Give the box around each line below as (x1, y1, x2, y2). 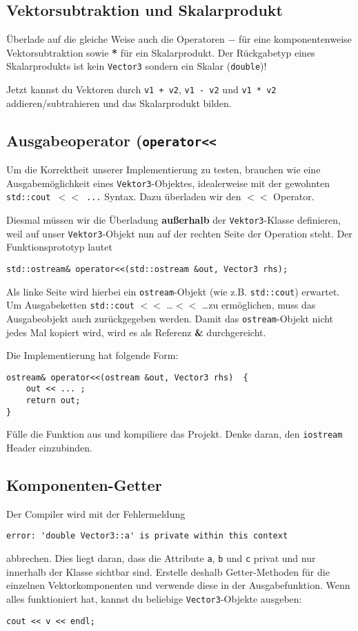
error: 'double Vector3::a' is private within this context (6, 531, 288, 541)
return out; (26, 396, 81, 406)
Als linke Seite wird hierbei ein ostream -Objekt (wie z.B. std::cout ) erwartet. (6, 284, 340, 298)
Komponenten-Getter (6, 474, 162, 495)
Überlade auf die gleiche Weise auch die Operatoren (6, 32, 225, 46)
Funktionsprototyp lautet (6, 240, 112, 254)
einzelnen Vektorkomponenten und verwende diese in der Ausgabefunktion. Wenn (6, 578, 350, 592)
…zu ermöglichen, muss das (201, 298, 316, 312)
